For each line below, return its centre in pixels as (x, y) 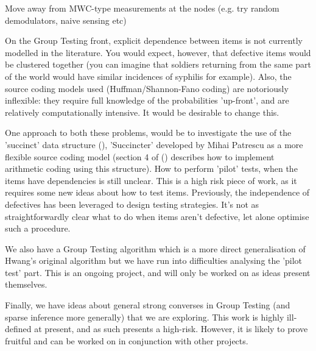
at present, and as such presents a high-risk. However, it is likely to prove (171, 329)
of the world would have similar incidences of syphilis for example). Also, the (148, 76)
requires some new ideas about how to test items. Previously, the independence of (157, 192)
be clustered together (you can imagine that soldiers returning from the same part (158, 64)
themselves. (26, 284)
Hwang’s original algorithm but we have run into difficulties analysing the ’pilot (154, 261)
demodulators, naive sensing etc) (66, 20)
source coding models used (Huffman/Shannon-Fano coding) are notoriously (147, 88)
